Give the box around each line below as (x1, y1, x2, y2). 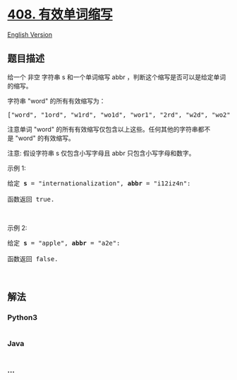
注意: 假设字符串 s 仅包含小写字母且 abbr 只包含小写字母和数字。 (7, 149, 195, 157)
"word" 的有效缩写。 (15, 134, 75, 142)
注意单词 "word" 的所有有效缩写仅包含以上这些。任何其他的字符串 (7, 125, 199, 133)
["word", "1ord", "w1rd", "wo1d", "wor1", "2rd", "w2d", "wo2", (7, 110, 235, 119)
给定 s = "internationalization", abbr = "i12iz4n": (7, 179, 191, 188)
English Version (7, 30, 53, 39)
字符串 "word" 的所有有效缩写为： (7, 96, 106, 105)
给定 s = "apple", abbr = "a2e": (7, 238, 121, 247)
